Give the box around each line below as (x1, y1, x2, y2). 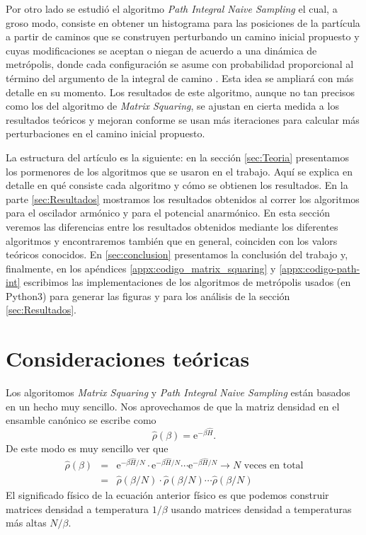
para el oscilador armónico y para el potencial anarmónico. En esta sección (6, 205, 330, 220)
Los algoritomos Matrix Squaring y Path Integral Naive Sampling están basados (6, 385, 350, 400)
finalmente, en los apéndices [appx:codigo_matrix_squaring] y (6, 260, 276, 275)
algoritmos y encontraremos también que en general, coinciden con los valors (6, 233, 338, 248)
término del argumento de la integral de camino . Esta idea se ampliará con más (6, 70, 354, 85)
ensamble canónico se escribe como (6, 413, 156, 427)
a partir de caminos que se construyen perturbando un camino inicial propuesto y (6, 29, 360, 44)
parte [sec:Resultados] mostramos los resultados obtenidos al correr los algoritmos (6, 191, 360, 206)
